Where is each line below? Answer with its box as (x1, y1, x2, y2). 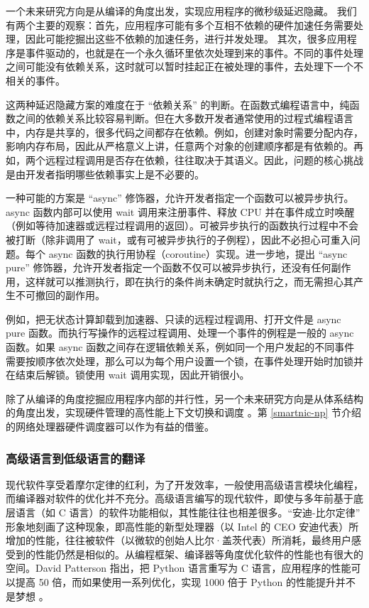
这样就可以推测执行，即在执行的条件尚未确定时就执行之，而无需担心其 (25, 273, 353, 288)
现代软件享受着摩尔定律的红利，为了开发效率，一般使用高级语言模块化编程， (6, 477, 363, 492)
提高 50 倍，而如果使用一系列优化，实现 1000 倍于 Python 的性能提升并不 (15, 575, 356, 589)
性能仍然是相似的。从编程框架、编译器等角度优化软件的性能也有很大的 (35, 546, 363, 561)
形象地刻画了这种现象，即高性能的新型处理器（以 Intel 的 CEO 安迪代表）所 (6, 519, 359, 533)
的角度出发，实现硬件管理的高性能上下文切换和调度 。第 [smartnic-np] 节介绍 (6, 405, 362, 420)
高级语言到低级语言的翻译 (6, 449, 145, 467)
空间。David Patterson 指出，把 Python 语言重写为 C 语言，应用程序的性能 (6, 560, 351, 575)
